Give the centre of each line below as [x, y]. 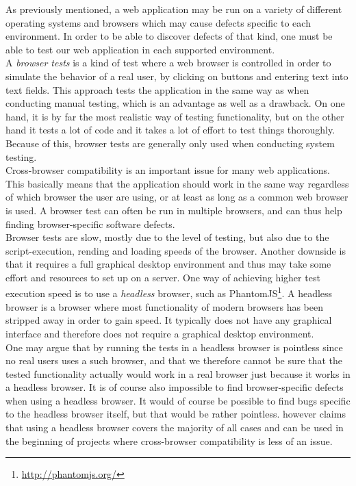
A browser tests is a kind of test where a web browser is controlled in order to [168, 63]
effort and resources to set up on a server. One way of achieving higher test [163, 277]
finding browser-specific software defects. [90, 223]
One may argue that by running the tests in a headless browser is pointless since [174, 347]
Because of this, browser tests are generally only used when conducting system [170, 143]
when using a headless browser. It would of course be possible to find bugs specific [178, 400]
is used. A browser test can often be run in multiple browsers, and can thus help [174, 210]
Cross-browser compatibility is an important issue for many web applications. [168, 170]
